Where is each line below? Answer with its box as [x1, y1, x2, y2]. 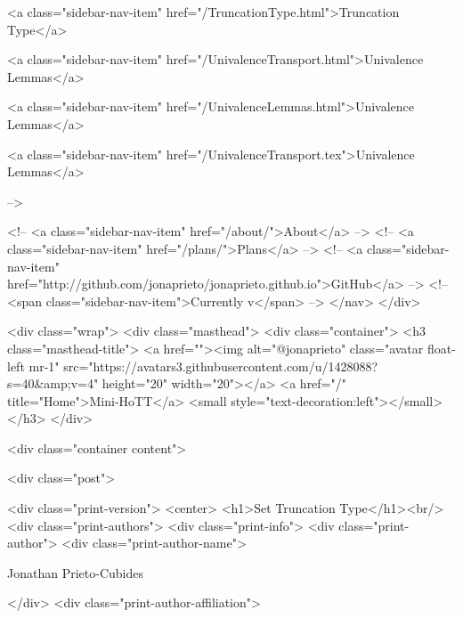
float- [426, 338, 456, 357]
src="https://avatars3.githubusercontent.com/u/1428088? [63, 356, 378, 375]
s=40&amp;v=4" [7, 374, 99, 393]
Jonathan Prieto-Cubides [7, 563, 143, 581]
